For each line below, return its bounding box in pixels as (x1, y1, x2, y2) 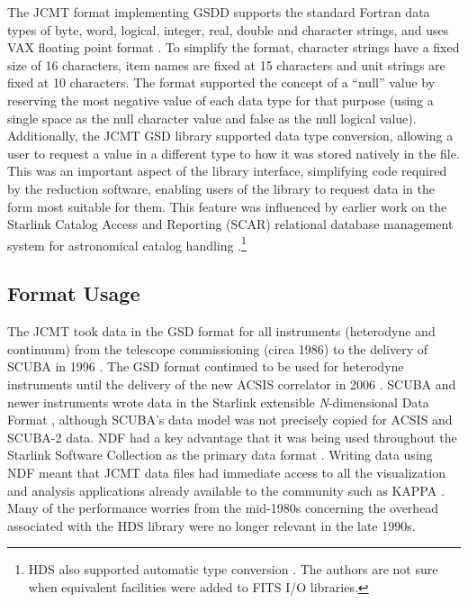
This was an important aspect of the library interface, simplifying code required (7, 161, 447, 180)
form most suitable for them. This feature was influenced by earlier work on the (7, 196, 447, 215)
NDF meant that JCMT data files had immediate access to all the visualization (7, 462, 445, 481)
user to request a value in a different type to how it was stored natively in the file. (7, 143, 460, 162)
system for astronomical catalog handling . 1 (7, 233, 247, 254)
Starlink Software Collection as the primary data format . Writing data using (7, 445, 433, 464)
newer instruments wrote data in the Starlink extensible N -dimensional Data (7, 392, 429, 411)
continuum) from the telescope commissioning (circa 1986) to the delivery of (7, 339, 427, 358)
